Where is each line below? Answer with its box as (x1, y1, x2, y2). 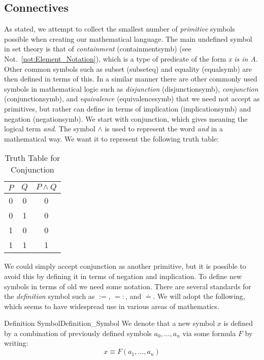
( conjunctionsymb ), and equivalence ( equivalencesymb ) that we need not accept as (4, 93, 260, 104)
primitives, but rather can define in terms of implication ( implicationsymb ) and (4, 103, 251, 114)
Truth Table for (5, 152, 60, 164)
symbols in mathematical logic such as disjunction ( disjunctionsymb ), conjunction (4, 83, 258, 94)
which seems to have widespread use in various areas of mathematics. (4, 300, 219, 311)
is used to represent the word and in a (105, 123, 223, 134)
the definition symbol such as (4, 291, 95, 301)
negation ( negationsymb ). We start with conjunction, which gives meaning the (4, 113, 248, 124)
